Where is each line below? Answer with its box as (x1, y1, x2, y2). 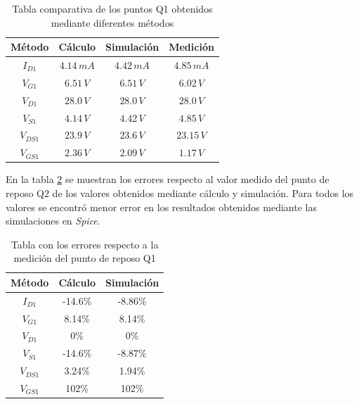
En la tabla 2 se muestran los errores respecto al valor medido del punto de (6, 172, 329, 187)
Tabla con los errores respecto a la (11, 236, 159, 251)
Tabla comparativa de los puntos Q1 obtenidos (12, 1, 213, 15)
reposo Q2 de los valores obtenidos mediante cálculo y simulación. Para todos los (6, 185, 354, 200)
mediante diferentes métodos (51, 15, 174, 30)
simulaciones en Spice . (6, 213, 100, 228)
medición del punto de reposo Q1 (13, 251, 156, 265)
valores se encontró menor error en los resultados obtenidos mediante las (6, 199, 317, 214)
